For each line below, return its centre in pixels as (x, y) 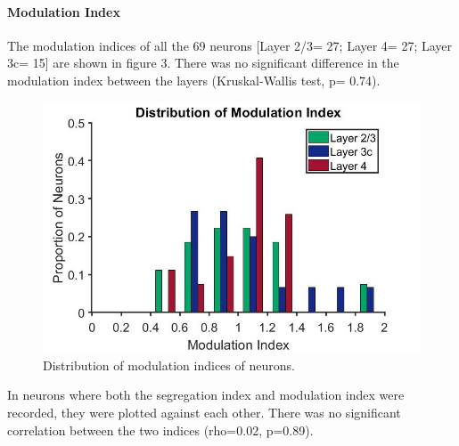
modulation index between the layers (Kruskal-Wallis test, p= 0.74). (194, 80)
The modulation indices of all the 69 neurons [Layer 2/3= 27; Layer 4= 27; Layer (230, 45)
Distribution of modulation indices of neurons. (169, 365)
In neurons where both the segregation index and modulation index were (206, 395)
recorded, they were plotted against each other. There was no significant (204, 413)
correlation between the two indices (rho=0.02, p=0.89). (160, 430)
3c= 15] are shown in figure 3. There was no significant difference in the (203, 63)
